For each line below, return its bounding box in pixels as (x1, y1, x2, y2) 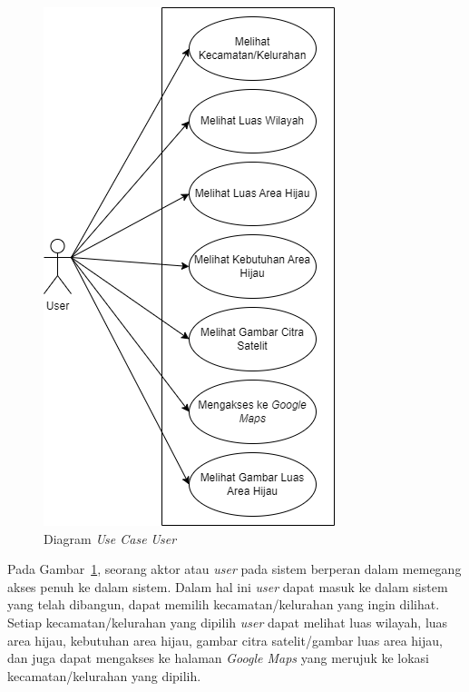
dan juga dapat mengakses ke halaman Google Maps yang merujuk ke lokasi (7, 648, 430, 667)
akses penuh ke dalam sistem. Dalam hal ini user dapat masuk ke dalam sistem (7, 577, 448, 596)
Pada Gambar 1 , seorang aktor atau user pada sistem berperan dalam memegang (7, 559, 462, 578)
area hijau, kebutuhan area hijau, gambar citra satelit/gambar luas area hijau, (7, 630, 443, 649)
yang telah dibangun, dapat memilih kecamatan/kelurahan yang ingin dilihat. (7, 595, 440, 614)
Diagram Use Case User (44, 529, 177, 548)
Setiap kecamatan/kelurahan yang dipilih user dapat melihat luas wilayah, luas (7, 612, 448, 631)
